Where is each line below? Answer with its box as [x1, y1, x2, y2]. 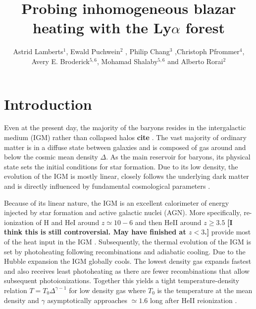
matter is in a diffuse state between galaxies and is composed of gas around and [4, 142, 246, 152]
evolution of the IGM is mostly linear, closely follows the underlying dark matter [4, 171, 249, 181]
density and [4, 295, 39, 305]
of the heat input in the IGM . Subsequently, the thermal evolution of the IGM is [4, 236, 251, 246]
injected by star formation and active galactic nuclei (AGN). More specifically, [4, 207, 242, 218]
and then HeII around [135, 217, 202, 227]
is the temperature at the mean [157, 285, 253, 295]
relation [4, 285, 27, 295]
